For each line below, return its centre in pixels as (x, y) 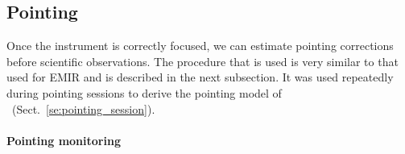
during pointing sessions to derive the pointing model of (144, 92)
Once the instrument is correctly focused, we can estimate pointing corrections (200, 46)
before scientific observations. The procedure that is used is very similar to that (202, 61)
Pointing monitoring (64, 140)
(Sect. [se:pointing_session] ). (83, 108)
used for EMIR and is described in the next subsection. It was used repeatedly (200, 77)
